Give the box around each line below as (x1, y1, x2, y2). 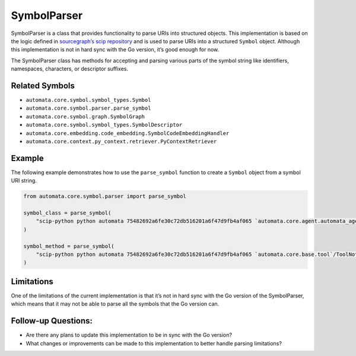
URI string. (11, 177, 37, 184)
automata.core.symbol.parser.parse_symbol (26, 105, 151, 112)
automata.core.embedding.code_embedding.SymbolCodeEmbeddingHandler (26, 130, 230, 136)
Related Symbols (11, 81, 75, 91)
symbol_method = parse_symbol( (23, 243, 115, 249)
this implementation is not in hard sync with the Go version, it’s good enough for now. (11, 46, 220, 53)
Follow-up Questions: (11, 316, 93, 326)
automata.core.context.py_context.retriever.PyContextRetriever (26, 138, 217, 145)
